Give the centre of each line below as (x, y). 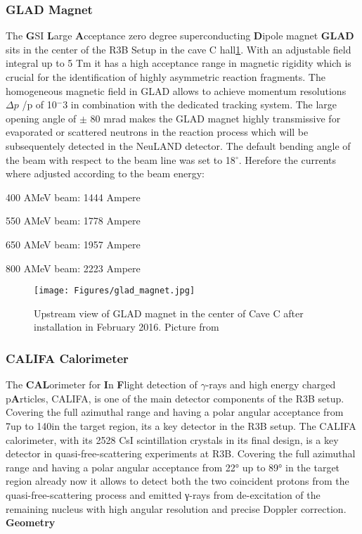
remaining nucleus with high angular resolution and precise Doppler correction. (176, 508)
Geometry (31, 522)
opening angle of (41, 118)
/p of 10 (39, 104)
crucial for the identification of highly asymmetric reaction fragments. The (166, 77)
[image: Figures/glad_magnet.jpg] (115, 291)
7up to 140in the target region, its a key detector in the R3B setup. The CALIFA (181, 425)
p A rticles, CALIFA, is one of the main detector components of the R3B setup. (175, 398)
